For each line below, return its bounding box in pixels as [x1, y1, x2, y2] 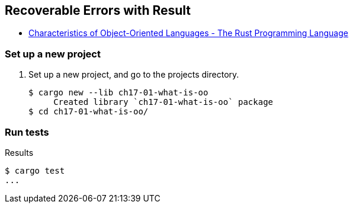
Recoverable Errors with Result [5, 3, 191, 18]
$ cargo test [5, 165, 65, 175]
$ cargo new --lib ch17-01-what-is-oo [28, 88, 208, 98]
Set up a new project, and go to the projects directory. [28, 69, 239, 80]
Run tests [5, 126, 49, 138]
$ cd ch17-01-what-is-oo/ [28, 107, 149, 117]
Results [5, 147, 34, 158]
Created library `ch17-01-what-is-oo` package [53, 97, 274, 107]
